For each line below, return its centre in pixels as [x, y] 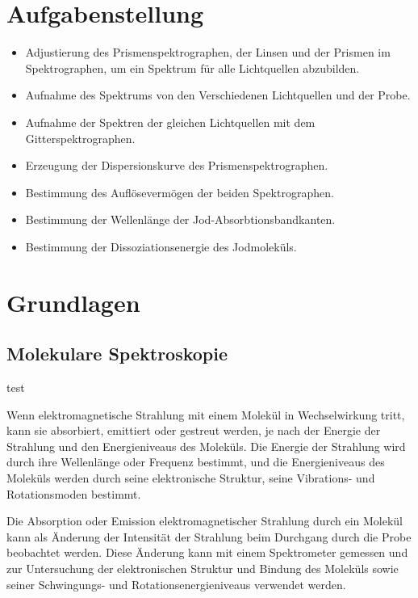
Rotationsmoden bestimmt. [74, 493]
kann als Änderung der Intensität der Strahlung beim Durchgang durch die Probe [209, 536]
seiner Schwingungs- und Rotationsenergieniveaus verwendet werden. [176, 584]
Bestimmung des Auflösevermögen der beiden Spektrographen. [180, 192]
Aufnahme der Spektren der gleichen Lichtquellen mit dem [170, 122]
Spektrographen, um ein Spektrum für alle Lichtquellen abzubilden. [192, 67]
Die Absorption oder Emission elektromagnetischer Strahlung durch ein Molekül [205, 521]
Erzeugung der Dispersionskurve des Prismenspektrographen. [177, 165]
